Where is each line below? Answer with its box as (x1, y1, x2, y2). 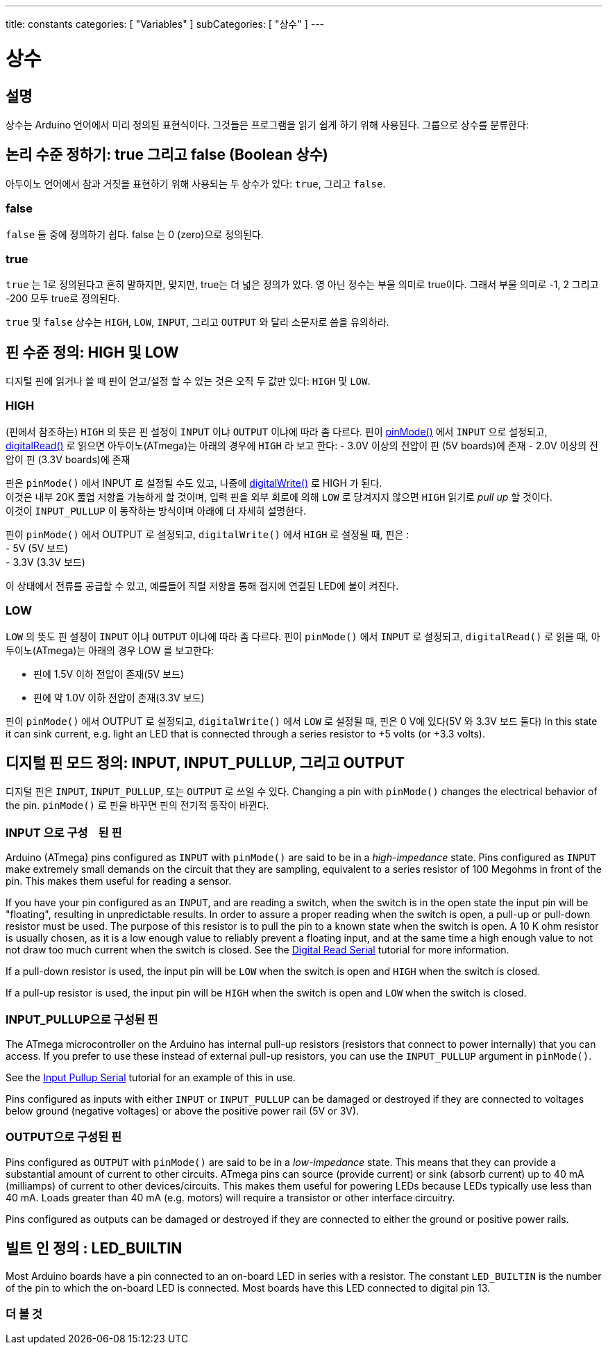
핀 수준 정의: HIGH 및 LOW (6, 343, 179, 361)
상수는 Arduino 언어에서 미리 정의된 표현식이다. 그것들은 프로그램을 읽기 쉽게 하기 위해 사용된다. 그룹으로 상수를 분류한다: (6, 118, 529, 131)
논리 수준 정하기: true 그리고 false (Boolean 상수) (6, 146, 328, 164)
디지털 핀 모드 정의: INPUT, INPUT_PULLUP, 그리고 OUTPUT (6, 754, 405, 772)
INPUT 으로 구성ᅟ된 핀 (6, 825, 122, 840)
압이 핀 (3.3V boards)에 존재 (6, 453, 130, 465)
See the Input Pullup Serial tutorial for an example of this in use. (6, 1071, 296, 1083)
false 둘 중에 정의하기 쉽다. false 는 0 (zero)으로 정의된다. (6, 228, 264, 240)
